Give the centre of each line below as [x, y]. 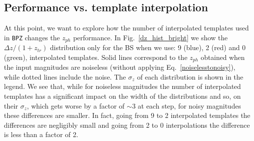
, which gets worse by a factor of [76, 105]
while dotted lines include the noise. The [65, 76]
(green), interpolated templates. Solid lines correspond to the [96, 57]
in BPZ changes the [32, 37]
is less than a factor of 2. [41, 134]
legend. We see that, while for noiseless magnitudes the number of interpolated [123, 86]
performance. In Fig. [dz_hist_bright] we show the [150, 37]
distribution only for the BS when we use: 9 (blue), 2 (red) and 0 [148, 47]
